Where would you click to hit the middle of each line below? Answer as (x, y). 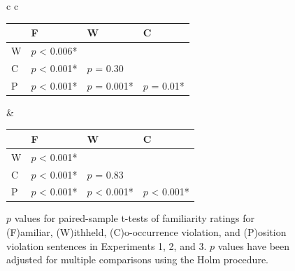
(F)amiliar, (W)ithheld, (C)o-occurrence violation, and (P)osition (146, 232)
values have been (254, 245)
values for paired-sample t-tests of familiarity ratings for (134, 218)
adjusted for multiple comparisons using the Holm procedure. (137, 259)
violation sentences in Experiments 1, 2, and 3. (107, 245)
